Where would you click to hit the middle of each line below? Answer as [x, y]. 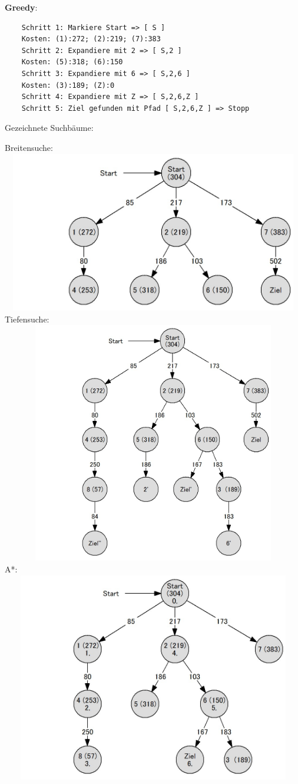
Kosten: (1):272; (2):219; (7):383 [91, 39]
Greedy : [21, 7]
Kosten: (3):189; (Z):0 [68, 85]
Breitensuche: [29, 147]
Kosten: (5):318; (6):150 [72, 62]
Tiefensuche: [27, 319]
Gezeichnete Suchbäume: [49, 128]
